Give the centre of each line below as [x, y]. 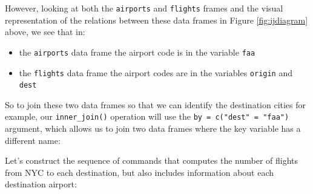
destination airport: [41, 184]
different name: [33, 140]
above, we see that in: [45, 32]
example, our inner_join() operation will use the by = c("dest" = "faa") [147, 116]
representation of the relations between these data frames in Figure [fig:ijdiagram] [156, 20]
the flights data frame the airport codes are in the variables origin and [156, 72]
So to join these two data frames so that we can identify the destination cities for [156, 104]
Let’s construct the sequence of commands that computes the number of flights [152, 160]
